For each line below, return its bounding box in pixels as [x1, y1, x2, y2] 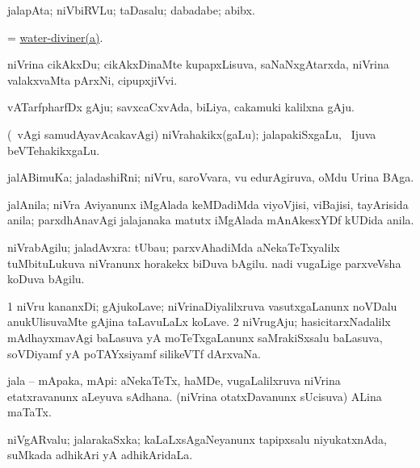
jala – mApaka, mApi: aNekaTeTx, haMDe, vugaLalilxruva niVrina [7, 372, 341, 389]
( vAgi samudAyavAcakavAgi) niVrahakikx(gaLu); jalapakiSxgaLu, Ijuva [7, 125, 376, 142]
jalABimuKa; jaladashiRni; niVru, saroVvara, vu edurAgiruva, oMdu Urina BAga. [7, 169, 414, 186]
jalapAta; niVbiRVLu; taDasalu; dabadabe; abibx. [7, 2, 255, 18]
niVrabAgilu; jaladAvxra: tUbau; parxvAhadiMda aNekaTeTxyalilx [7, 238, 340, 255]
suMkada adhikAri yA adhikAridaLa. [7, 446, 193, 463]
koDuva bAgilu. [7, 270, 85, 287]
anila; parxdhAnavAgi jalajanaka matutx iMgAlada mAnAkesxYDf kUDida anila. [7, 211, 414, 228]
